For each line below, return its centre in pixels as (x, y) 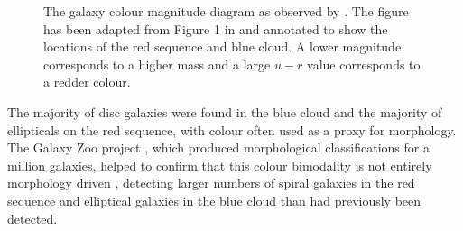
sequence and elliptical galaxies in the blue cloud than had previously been (214, 200)
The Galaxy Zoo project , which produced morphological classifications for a (218, 148)
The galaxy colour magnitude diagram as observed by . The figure (226, 11)
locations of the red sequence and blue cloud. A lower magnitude (222, 46)
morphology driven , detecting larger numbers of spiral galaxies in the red (211, 183)
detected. (32, 218)
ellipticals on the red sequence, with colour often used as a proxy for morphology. (232, 129)
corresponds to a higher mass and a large (157, 64)
